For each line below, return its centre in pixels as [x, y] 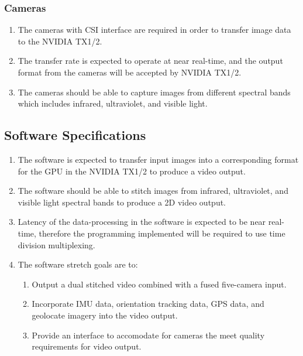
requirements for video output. [87, 346]
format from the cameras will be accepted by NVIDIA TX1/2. [130, 72]
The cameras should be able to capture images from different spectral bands [154, 92]
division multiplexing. [56, 244]
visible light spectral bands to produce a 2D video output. [122, 202]
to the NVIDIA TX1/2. [60, 41]
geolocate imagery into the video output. [105, 315]
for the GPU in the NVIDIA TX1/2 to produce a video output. [132, 171]
